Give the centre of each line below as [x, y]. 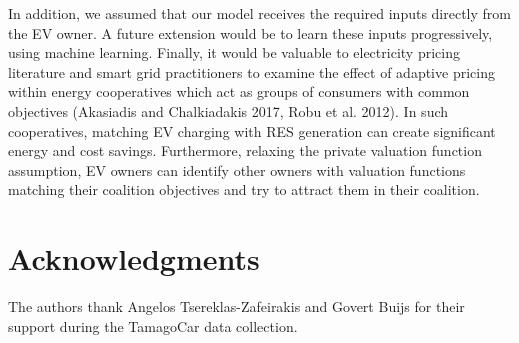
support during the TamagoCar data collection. [153, 325]
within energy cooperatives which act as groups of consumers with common [239, 91]
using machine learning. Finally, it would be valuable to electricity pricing [234, 52]
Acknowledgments [134, 258]
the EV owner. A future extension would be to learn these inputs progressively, [250, 32]
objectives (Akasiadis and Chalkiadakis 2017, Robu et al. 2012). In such [228, 110]
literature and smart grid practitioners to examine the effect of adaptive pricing [251, 71]
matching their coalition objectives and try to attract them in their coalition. [244, 189]
